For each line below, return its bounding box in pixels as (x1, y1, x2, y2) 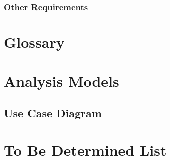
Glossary (4, 32, 65, 52)
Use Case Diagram (4, 105, 102, 120)
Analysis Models (4, 71, 119, 91)
